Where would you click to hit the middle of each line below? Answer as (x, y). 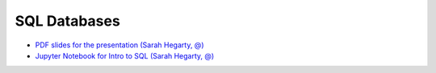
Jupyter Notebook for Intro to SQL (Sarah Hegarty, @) (125, 55)
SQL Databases (67, 21)
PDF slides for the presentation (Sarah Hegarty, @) (119, 45)
